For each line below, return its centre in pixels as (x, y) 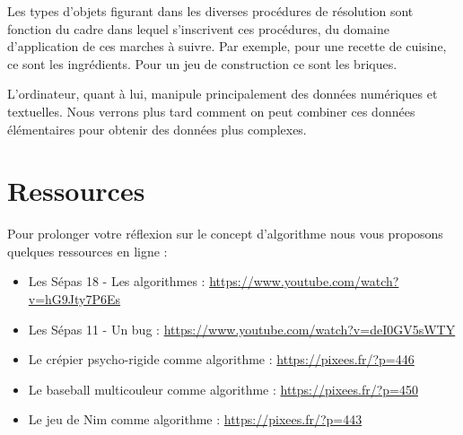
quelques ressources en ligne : (87, 251)
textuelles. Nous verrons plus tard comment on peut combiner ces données (211, 111)
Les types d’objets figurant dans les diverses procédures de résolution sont (210, 11)
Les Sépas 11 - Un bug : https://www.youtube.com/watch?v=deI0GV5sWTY (242, 329)
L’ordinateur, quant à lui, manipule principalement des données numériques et (223, 94)
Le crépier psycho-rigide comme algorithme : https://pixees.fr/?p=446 (221, 359)
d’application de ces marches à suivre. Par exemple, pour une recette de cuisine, (227, 46)
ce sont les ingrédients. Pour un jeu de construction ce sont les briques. (202, 63)
